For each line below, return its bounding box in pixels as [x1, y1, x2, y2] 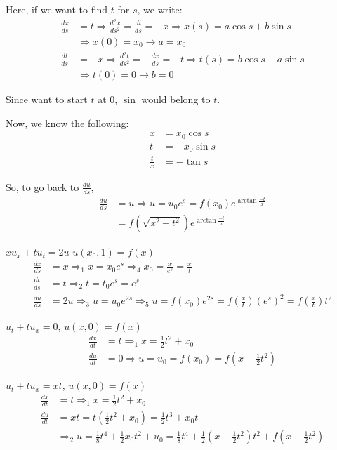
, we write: [137, 2, 183, 16]
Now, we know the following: [6, 115, 129, 130]
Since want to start [6, 92, 88, 107]
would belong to [141, 92, 211, 107]
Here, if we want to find [6, 2, 108, 16]
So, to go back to [6, 179, 79, 194]
